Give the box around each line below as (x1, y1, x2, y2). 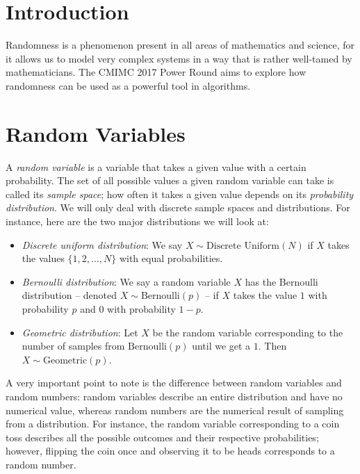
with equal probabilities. (119, 251, 223, 265)
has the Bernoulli (245, 274, 318, 288)
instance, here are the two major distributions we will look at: (6, 214, 269, 228)
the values (22, 251, 65, 265)
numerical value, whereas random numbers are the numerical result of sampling (6, 402, 344, 417)
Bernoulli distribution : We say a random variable (22, 274, 231, 288)
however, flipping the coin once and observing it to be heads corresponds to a (6, 443, 335, 458)
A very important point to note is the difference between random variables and (6, 375, 342, 390)
